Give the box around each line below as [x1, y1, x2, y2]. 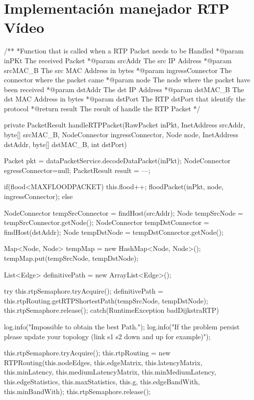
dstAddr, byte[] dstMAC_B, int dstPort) [4, 139, 127, 149]
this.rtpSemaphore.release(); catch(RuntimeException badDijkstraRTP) [4, 305, 219, 315]
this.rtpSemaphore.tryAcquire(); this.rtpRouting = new [4, 348, 171, 358]
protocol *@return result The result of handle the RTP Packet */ [4, 103, 201, 113]
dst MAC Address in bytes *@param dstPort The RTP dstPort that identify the [4, 94, 246, 104]
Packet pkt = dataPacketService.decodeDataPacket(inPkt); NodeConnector [4, 155, 230, 166]
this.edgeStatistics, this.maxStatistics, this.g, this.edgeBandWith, [4, 376, 200, 386]
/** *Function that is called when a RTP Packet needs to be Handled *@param [4, 46, 244, 56]
